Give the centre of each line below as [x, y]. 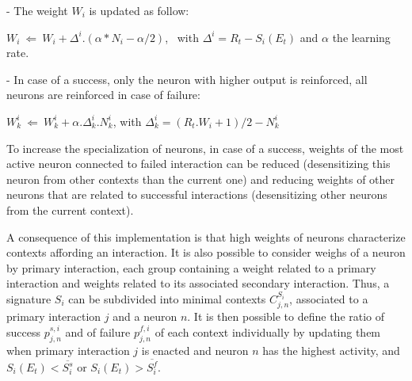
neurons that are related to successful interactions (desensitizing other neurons [197, 194]
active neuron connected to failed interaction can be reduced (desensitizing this [198, 164]
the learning [361, 37]
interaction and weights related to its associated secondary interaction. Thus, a [198, 283]
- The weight [37, 10]
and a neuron [145, 316]
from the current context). [70, 210]
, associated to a [329, 298]
